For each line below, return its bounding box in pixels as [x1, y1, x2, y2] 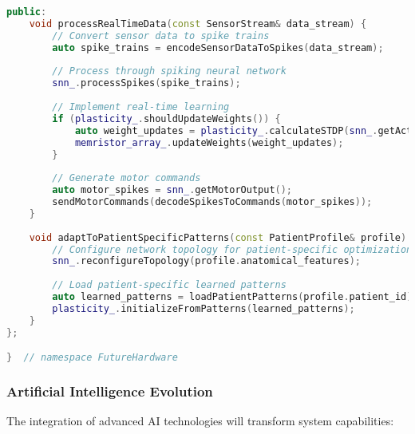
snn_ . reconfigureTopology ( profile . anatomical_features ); [52, 255, 361, 267]
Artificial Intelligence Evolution [6, 381, 213, 400]
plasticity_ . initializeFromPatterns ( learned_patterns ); [52, 302, 355, 314]
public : [6, 6, 47, 18]
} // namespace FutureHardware [6, 352, 178, 364]
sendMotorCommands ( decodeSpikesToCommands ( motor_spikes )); [52, 196, 373, 207]
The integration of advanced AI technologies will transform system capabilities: [6, 412, 394, 429]
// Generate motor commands [52, 172, 201, 184]
